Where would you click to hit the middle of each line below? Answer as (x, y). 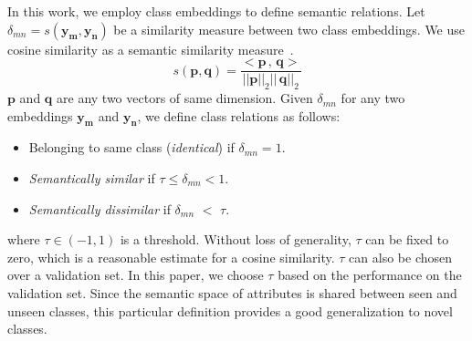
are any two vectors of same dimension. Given (185, 98)
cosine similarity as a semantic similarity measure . (151, 49)
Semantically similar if (92, 178)
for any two (373, 98)
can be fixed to (407, 239)
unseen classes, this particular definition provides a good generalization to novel (230, 310)
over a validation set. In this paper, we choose (136, 275)
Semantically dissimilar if (100, 208)
